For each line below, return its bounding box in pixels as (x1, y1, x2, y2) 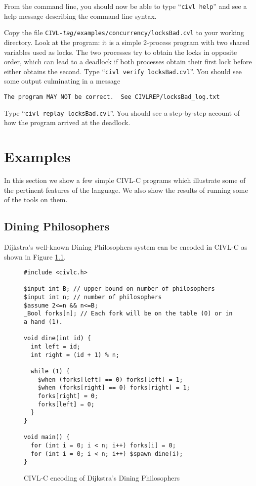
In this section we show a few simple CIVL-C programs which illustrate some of (4, 175, 246, 185)
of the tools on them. (4, 194, 68, 205)
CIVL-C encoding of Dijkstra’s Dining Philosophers (24, 472, 180, 483)
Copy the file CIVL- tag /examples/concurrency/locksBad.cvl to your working (4, 27, 244, 38)
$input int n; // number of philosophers (24, 294, 162, 301)
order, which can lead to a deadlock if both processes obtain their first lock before (4, 56, 252, 67)
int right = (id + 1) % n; (31, 351, 120, 358)
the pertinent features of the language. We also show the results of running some (4, 184, 248, 195)
